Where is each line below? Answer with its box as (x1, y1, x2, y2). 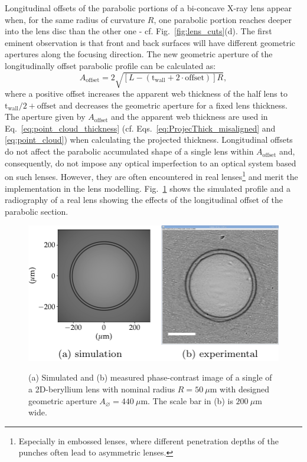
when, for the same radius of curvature (5, 13, 145, 25)
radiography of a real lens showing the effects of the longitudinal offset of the (5, 194, 283, 206)
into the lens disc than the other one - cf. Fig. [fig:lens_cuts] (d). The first (5, 25, 272, 37)
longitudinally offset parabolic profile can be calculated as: (5, 59, 216, 71)
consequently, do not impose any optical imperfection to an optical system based (5, 156, 296, 169)
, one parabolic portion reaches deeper (153, 13, 292, 25)
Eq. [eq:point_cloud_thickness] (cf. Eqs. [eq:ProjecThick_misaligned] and (5, 122, 276, 134)
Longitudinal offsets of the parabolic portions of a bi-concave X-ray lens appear (5, 2, 292, 14)
